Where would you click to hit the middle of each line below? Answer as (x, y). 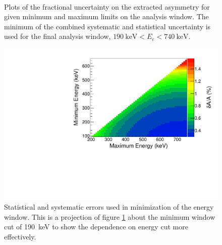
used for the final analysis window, (58, 36)
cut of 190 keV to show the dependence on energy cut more (96, 227)
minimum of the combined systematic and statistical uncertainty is (107, 26)
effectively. (20, 236)
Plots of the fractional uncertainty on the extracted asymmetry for (107, 6)
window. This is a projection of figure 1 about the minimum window (110, 216)
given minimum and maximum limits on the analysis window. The (106, 16)
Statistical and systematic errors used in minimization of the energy (109, 207)
